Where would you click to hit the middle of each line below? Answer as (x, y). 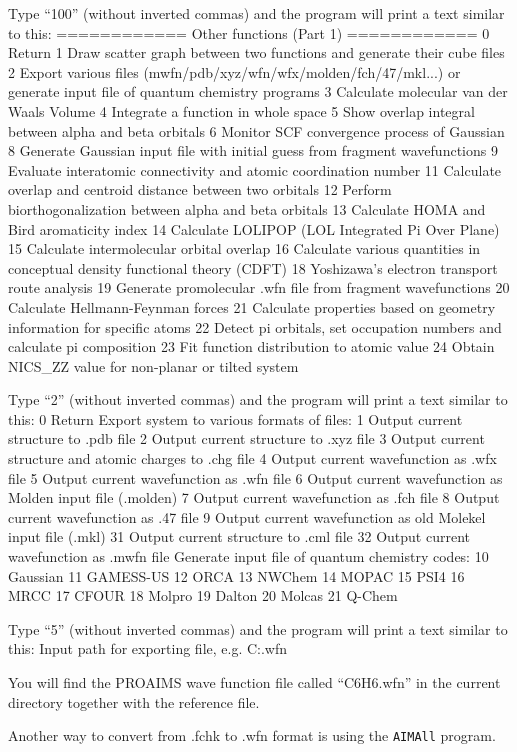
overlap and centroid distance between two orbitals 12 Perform (200, 189)
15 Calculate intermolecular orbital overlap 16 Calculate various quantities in (244, 248)
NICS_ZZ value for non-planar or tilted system (153, 365)
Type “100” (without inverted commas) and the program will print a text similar (256, 13)
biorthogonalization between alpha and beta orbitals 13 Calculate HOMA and (247, 208)
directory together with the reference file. (134, 701)
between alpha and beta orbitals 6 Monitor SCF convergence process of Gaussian (256, 130)
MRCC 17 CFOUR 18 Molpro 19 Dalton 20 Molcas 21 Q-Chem (203, 595)
